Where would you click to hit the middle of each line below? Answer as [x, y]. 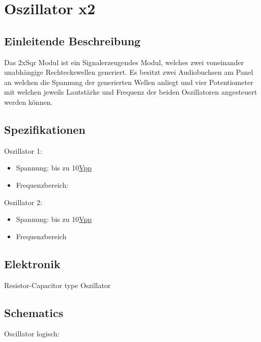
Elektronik [32, 263]
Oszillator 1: [23, 150]
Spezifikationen [45, 129]
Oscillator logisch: [32, 334]
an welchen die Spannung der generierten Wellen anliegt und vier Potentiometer [129, 82]
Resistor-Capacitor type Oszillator [57, 285]
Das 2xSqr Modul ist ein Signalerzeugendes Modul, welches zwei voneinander [124, 62]
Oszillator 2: [23, 202]
